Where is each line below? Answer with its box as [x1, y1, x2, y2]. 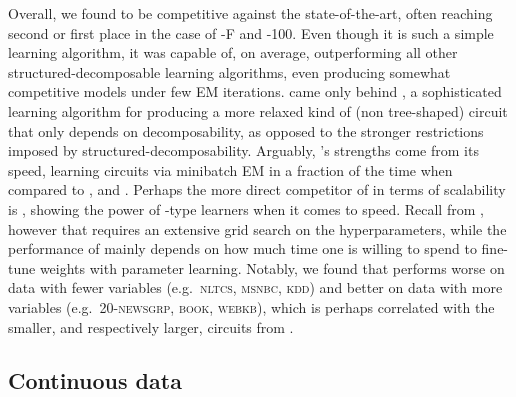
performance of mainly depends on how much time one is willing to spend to [8, 238, 477, 259]
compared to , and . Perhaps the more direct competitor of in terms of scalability [8, 179, 506, 200]
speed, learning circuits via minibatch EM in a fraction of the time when [8, 159, 453, 180]
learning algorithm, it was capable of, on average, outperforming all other [8, 42, 458, 63]
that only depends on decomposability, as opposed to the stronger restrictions [8, 120, 484, 141]
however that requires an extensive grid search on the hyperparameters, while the [8, 218, 507, 239]
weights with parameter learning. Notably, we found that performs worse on [39, 257, 505, 278]
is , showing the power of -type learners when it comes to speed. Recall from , [8, 198, 484, 219]
